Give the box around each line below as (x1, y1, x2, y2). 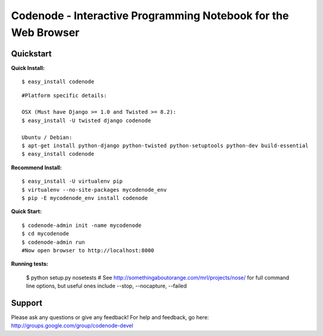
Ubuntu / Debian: (22, 134, 72, 141)
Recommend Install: (11, 164, 62, 171)
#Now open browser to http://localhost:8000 (22, 247, 155, 254)
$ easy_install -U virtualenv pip (22, 178, 123, 185)
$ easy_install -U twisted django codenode (22, 117, 151, 124)
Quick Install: (11, 64, 45, 71)
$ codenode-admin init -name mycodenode (22, 222, 142, 229)
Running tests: (11, 261, 48, 268)
